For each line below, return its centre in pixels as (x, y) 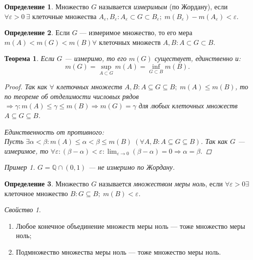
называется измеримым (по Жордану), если (163, 6)
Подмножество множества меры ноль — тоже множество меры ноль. (118, 251)
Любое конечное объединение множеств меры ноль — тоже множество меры (130, 226)
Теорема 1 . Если (30, 58)
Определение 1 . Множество (47, 6)
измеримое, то (26, 150)
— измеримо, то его (95, 58)
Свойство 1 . (23, 210)
